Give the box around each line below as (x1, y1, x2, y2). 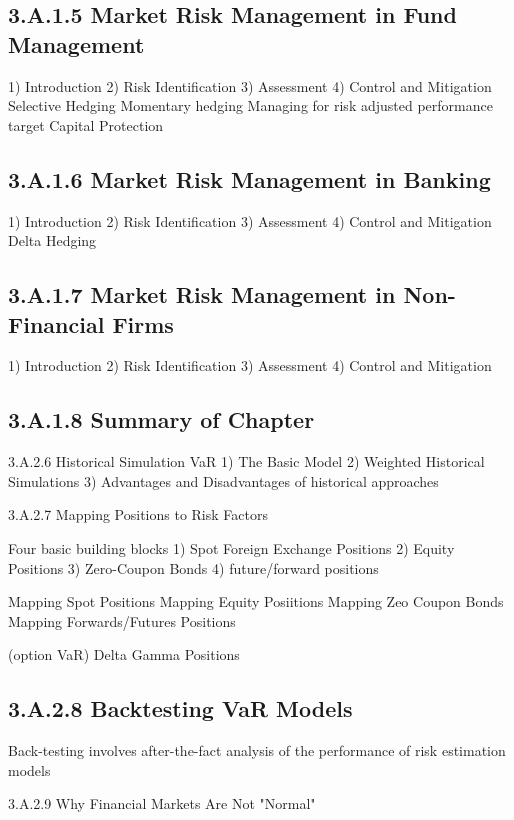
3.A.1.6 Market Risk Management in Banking (8, 163, 491, 194)
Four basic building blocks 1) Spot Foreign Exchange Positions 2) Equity (8, 537, 455, 558)
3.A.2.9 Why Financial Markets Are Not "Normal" (8, 793, 316, 814)
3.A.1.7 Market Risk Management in (8, 279, 396, 310)
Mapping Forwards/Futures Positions (8, 610, 236, 631)
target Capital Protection (8, 114, 164, 135)
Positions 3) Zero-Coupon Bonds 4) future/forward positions (8, 557, 379, 578)
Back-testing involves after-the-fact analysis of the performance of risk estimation (8, 740, 506, 761)
